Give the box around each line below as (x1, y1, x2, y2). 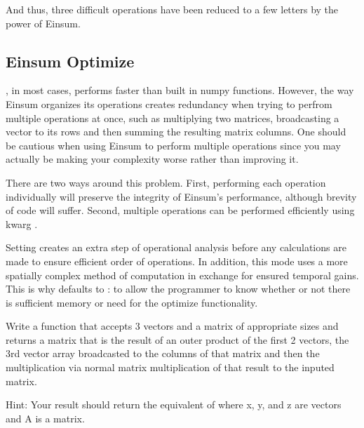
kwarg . (6, 216, 38, 231)
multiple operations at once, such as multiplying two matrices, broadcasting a (6, 110, 339, 125)
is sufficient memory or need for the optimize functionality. (6, 295, 258, 309)
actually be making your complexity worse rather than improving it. (6, 152, 299, 166)
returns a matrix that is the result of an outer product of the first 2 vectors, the (6, 332, 349, 347)
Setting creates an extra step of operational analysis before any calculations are (6, 240, 346, 255)
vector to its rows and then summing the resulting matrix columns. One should (6, 124, 346, 139)
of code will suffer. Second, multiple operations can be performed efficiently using (6, 203, 355, 218)
